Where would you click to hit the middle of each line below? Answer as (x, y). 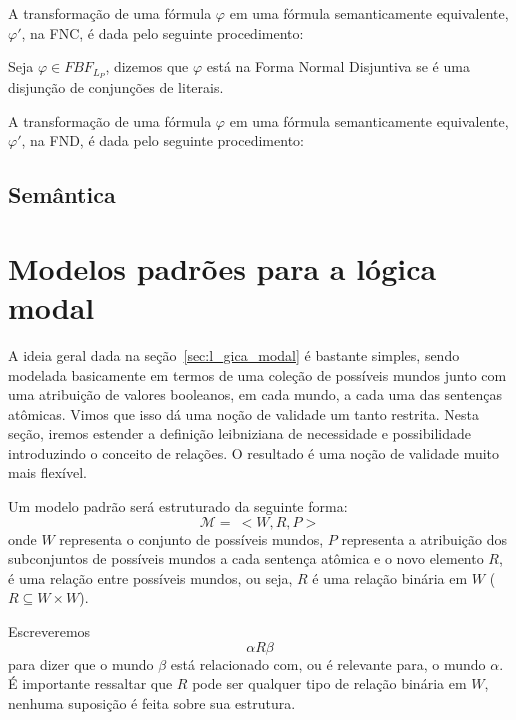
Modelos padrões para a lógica (222, 267)
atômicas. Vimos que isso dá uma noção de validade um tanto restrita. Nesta (244, 413)
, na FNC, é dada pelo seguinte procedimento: (162, 32)
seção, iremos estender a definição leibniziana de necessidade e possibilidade (239, 433)
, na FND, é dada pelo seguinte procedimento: (162, 140)
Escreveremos (49, 631)
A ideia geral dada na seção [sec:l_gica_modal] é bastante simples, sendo (234, 354)
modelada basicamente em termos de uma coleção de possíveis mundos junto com (257, 374)
